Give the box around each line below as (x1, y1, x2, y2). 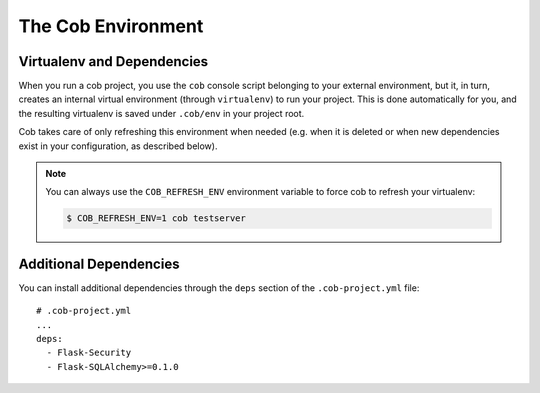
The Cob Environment (18, 15, 204, 37)
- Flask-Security (46, 347, 132, 359)
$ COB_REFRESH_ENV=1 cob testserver (66, 213, 247, 224)
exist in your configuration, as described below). (18, 140, 218, 152)
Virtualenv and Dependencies (18, 53, 209, 70)
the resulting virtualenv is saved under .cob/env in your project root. (18, 107, 305, 119)
